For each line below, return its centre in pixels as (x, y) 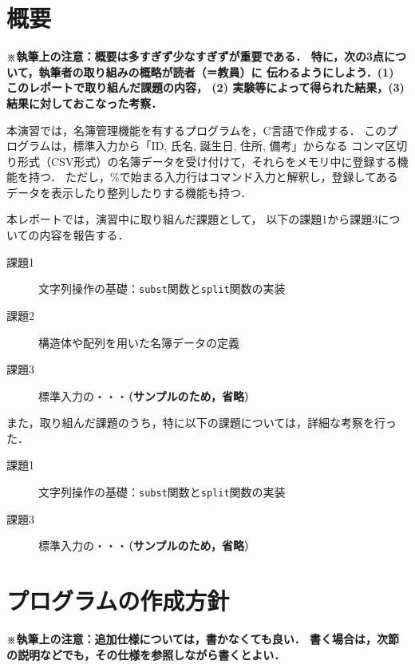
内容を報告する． (84, 235)
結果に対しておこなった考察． (85, 103)
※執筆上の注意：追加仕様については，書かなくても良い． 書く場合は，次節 (203, 639)
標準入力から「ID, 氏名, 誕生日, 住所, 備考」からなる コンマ (229, 146)
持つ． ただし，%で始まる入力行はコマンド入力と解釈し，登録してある (213, 177)
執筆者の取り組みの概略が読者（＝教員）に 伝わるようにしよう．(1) (216, 71)
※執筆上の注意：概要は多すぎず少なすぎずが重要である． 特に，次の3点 (196, 56)
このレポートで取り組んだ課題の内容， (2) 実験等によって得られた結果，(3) (206, 87)
